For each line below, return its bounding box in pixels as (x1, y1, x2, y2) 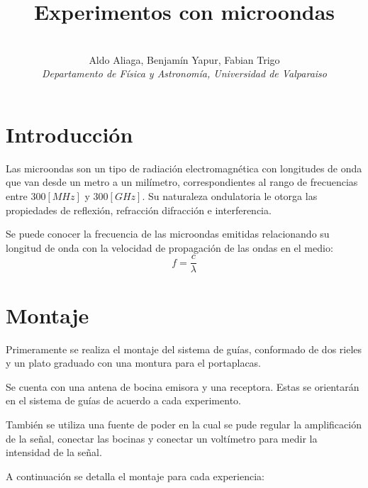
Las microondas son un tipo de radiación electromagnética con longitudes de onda (6, 160, 362, 175)
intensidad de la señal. (6, 445, 102, 460)
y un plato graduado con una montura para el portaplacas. (6, 355, 262, 370)
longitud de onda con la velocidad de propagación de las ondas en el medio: (6, 240, 333, 255)
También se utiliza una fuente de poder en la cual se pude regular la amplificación (6, 416, 362, 431)
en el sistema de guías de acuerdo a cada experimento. (6, 393, 241, 408)
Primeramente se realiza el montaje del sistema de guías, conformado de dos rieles (6, 341, 362, 356)
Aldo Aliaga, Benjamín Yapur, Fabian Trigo (89, 52, 280, 67)
